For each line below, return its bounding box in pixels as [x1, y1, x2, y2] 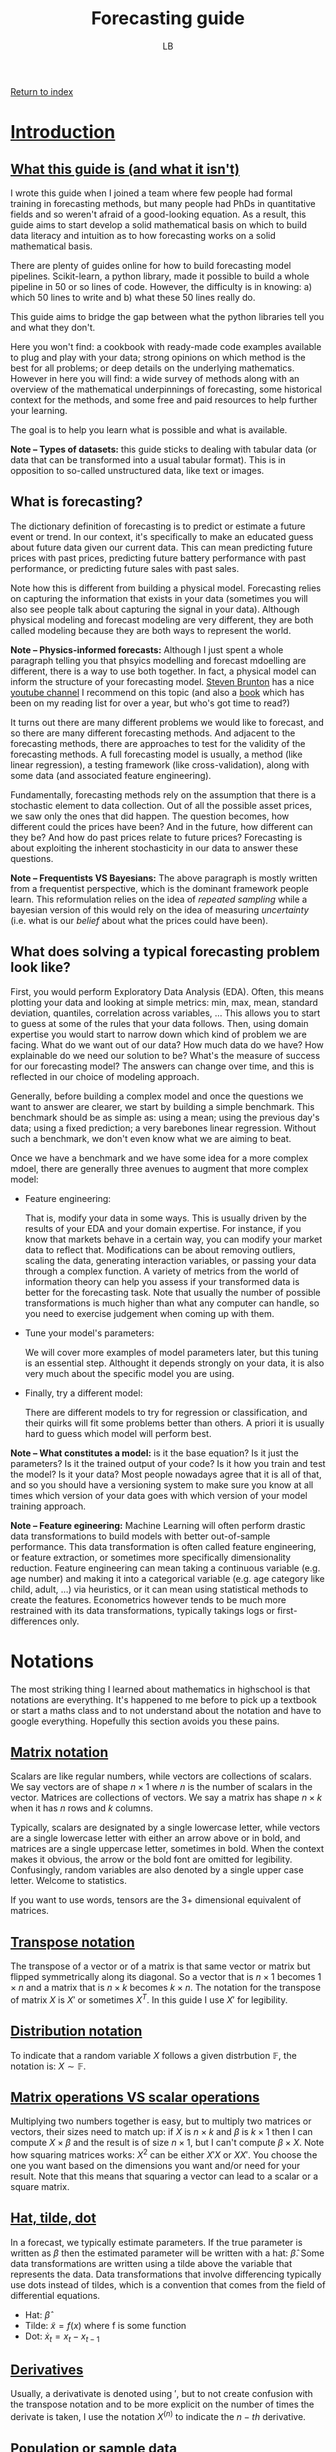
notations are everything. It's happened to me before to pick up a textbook [10, 1693, 317, 1706]
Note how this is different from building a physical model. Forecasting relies [10, 582, 322, 594]
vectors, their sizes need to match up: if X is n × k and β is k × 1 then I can [10, 2126, 313, 2138]
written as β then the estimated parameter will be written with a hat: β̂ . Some [10, 2247, 325, 2259]
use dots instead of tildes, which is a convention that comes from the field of [10, 2278, 326, 2291]
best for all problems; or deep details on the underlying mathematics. [10, 362, 295, 374]
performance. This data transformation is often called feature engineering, [10, 1540, 317, 1552]
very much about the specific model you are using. [24, 1367, 235, 1379]
